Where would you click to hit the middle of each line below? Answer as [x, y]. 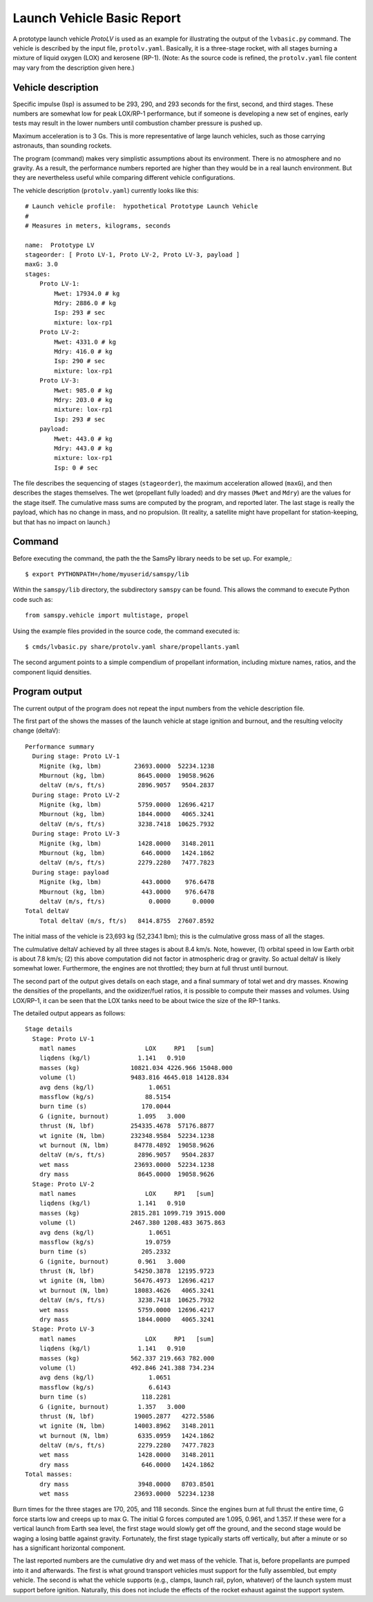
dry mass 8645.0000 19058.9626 [127, 1175]
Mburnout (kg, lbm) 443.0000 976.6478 [127, 892]
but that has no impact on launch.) [61, 522]
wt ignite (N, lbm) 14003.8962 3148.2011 [127, 1426]
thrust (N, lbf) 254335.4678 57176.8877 [127, 1126]
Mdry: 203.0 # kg [84, 400]
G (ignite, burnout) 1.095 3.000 [112, 1116]
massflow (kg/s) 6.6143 [105, 1387]
